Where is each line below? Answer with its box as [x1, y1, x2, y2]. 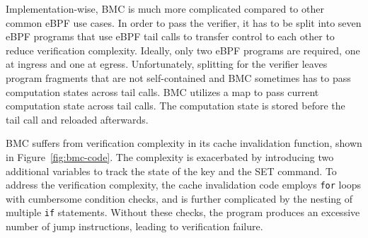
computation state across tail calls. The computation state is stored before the [6, 98, 345, 113]
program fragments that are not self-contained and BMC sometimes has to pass [6, 70, 351, 85]
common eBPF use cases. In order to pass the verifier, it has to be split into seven [6, 15, 362, 30]
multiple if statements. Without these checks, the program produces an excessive [6, 205, 360, 220]
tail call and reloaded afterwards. [6, 112, 149, 126]
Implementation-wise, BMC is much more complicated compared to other [6, 1, 324, 16]
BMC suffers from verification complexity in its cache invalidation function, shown [6, 136, 362, 150]
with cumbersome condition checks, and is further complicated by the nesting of [6, 191, 353, 206]
